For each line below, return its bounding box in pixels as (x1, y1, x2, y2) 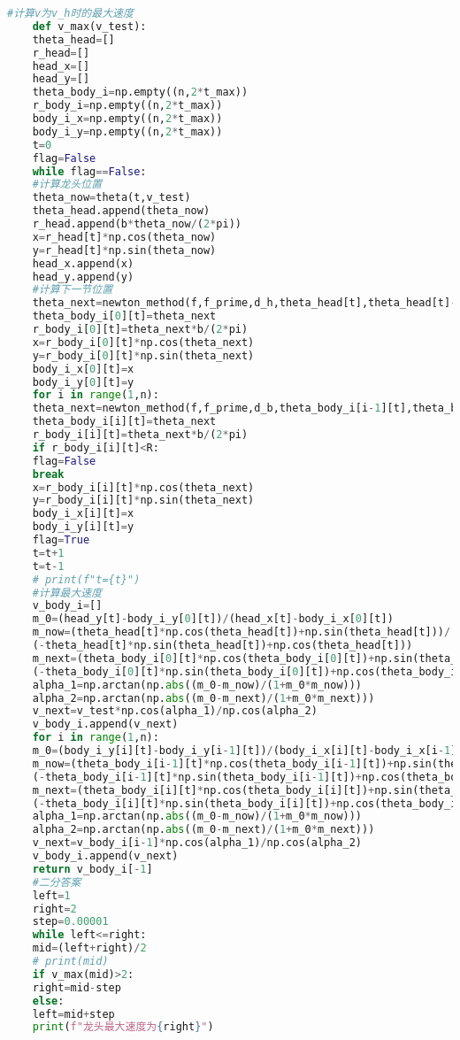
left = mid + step (32, 1007, 115, 1021)
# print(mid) (32, 955, 109, 967)
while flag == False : (32, 165, 147, 178)
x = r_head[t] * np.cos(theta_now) (32, 230, 217, 243)
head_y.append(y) (32, 270, 134, 283)
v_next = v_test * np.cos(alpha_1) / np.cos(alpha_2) (32, 705, 318, 718)
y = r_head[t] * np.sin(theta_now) (32, 243, 217, 257)
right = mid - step (32, 981, 121, 994)
